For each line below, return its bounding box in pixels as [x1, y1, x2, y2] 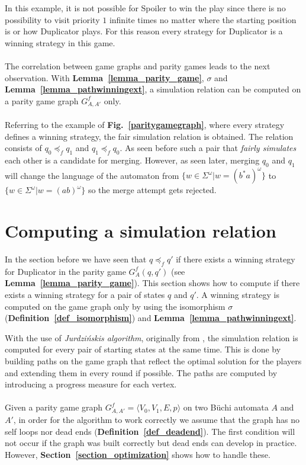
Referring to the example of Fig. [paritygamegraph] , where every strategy [5, 118, 285, 131]
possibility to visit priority [5, 13, 100, 25]
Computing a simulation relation [5, 219, 276, 243]
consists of [5, 142, 42, 154]
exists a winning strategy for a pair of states [5, 288, 165, 301]
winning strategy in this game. [5, 36, 115, 49]
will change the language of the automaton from [5, 169, 179, 181]
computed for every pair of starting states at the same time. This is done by [5, 343, 281, 355]
